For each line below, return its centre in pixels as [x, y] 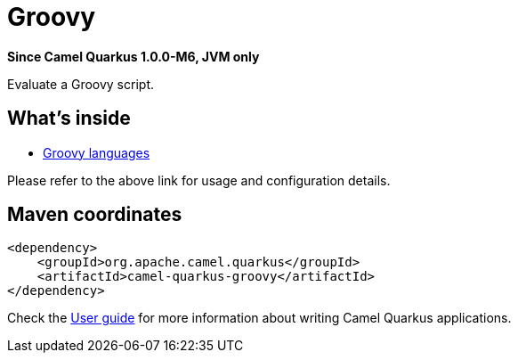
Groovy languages [97, 152]
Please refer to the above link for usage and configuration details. [199, 180]
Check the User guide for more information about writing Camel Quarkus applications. [259, 318]
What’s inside [69, 119]
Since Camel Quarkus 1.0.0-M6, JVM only [134, 56]
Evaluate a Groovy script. [81, 84]
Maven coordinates [95, 215]
